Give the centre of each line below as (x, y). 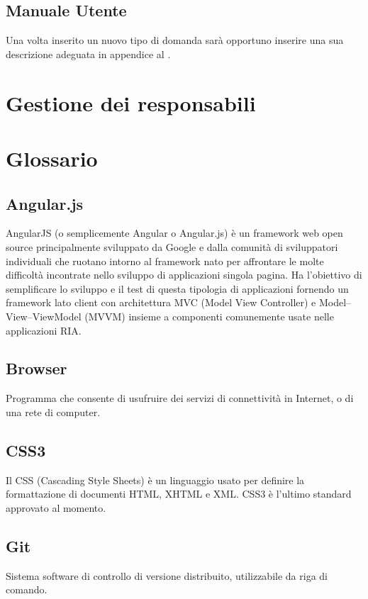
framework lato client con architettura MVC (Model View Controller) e (161, 302)
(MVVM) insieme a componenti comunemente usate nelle (209, 316)
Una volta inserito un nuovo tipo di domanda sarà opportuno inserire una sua (175, 40)
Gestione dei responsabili (131, 102)
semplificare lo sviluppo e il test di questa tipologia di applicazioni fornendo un (177, 288)
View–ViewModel (44, 316)
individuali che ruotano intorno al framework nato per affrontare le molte (165, 261)
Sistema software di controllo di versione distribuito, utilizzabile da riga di (167, 575)
